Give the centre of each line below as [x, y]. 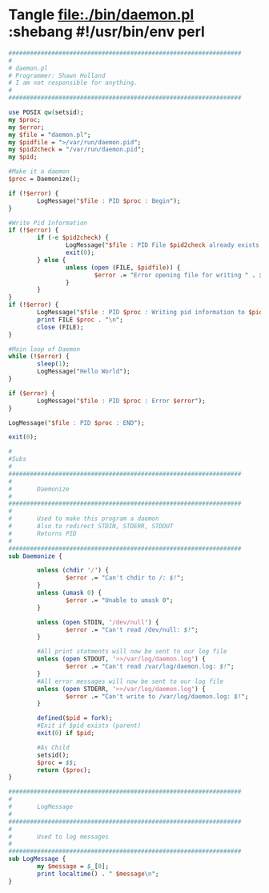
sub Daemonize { [35, 556]
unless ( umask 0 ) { [70, 593]
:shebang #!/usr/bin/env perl [107, 32]
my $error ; [26, 127]
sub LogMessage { [37, 859]
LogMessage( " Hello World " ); [84, 372]
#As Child [53, 747]
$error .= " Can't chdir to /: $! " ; [124, 578]
